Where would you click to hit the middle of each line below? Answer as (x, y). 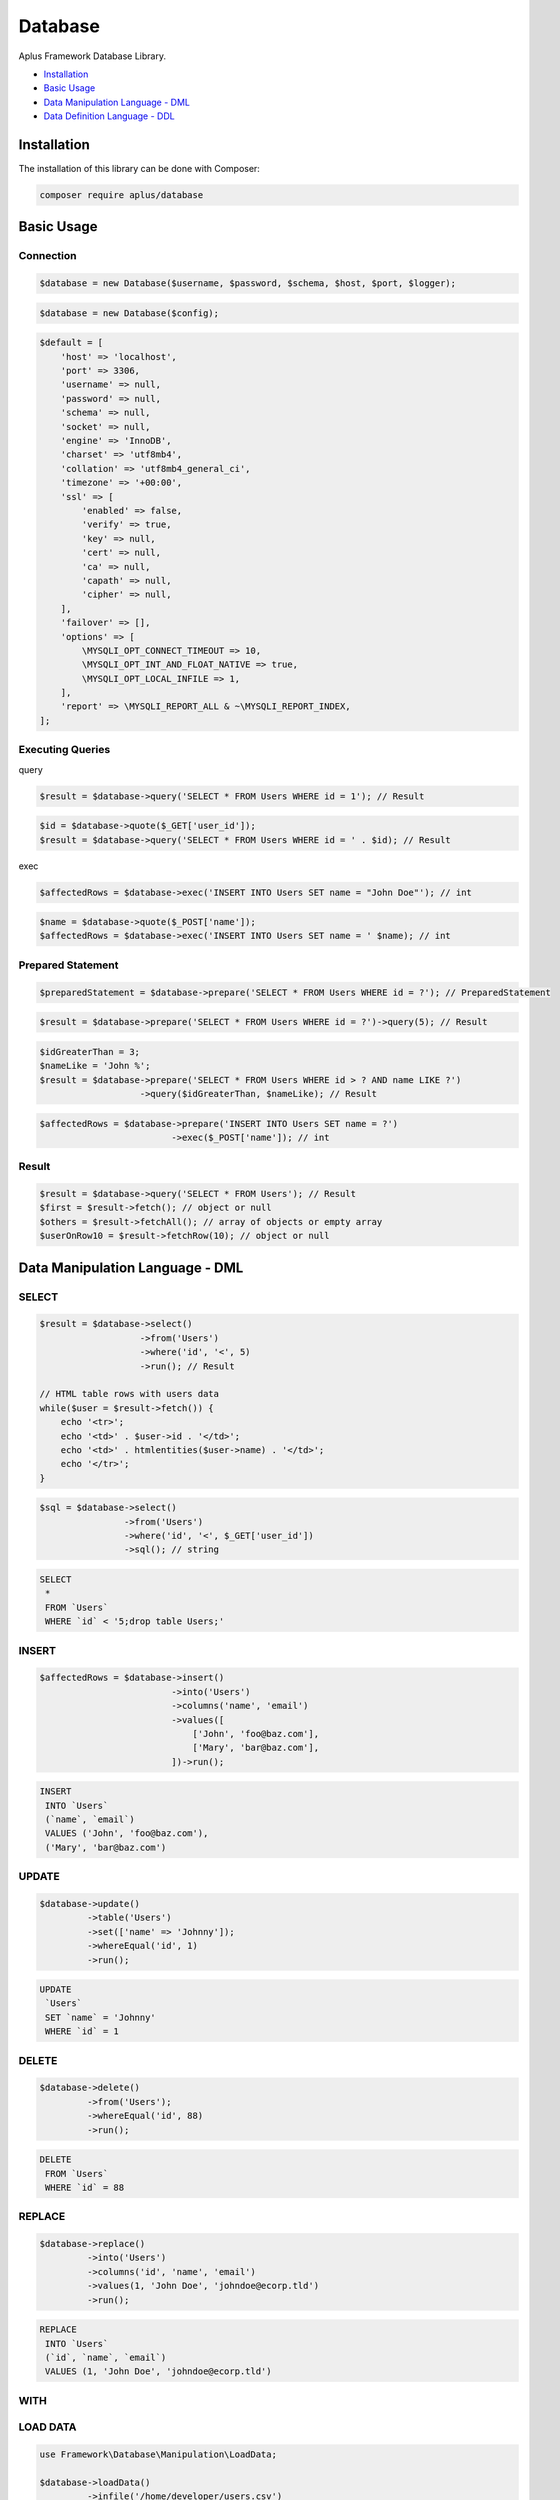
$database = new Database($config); (129, 313)
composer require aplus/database (121, 195)
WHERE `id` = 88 (85, 2187)
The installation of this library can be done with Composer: (139, 169)
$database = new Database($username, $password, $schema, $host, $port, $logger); (248, 283)
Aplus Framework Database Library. (92, 56)
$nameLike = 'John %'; (95, 1066)
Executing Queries (64, 750)
